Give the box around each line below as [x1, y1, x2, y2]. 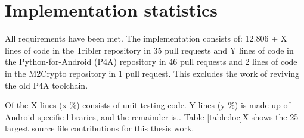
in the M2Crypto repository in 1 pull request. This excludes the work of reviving [5, 67, 300, 79]
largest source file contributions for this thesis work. [5, 122, 194, 134]
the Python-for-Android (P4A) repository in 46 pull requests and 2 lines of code [5, 55, 297, 68]
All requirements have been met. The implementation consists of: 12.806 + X [5, 32, 287, 45]
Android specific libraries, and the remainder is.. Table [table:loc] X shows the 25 [5, 110, 299, 123]
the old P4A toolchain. [5, 79, 88, 91]
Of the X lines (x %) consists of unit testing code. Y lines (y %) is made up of [5, 99, 290, 111]
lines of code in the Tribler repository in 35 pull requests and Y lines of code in [5, 43, 294, 56]
